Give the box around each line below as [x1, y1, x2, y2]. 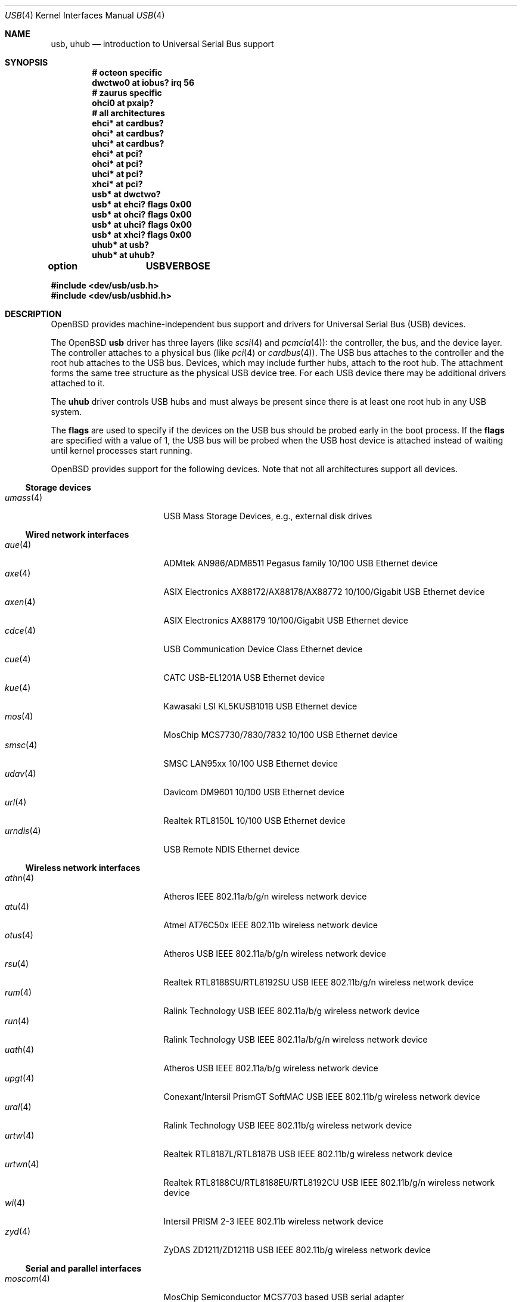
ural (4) [5, 1102, 32, 1112]
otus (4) [5, 930, 33, 940]
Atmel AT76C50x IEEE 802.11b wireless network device [163, 920, 378, 930]
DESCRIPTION [5, 309, 62, 319]
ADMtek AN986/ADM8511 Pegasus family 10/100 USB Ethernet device [163, 558, 438, 568]
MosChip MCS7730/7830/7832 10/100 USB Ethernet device [163, 730, 398, 740]
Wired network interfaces [25, 529, 129, 540]
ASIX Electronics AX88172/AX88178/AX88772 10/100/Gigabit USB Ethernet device [163, 587, 485, 597]
